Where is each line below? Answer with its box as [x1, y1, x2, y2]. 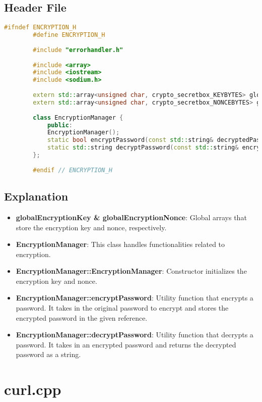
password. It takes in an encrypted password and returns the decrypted [16, 339, 236, 349]
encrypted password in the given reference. [16, 312, 148, 323]
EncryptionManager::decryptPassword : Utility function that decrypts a [16, 329, 253, 340]
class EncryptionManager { [33, 114, 123, 121]
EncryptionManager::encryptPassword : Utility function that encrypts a [16, 292, 253, 303]
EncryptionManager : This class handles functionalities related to [16, 239, 225, 249]
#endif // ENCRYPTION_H [33, 166, 112, 174]
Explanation [4, 188, 69, 204]
